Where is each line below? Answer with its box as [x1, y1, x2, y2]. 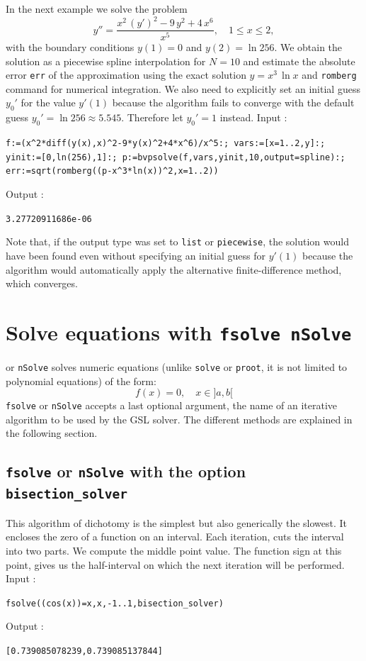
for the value [21, 95, 76, 110]
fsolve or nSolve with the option [6, 460, 246, 482]
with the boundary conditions [6, 40, 135, 55]
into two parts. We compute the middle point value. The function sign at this [6, 543, 342, 557]
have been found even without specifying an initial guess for [6, 248, 266, 262]
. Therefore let [121, 110, 183, 125]
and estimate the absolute [243, 53, 355, 68]
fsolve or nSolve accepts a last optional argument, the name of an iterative [6, 398, 338, 413]
